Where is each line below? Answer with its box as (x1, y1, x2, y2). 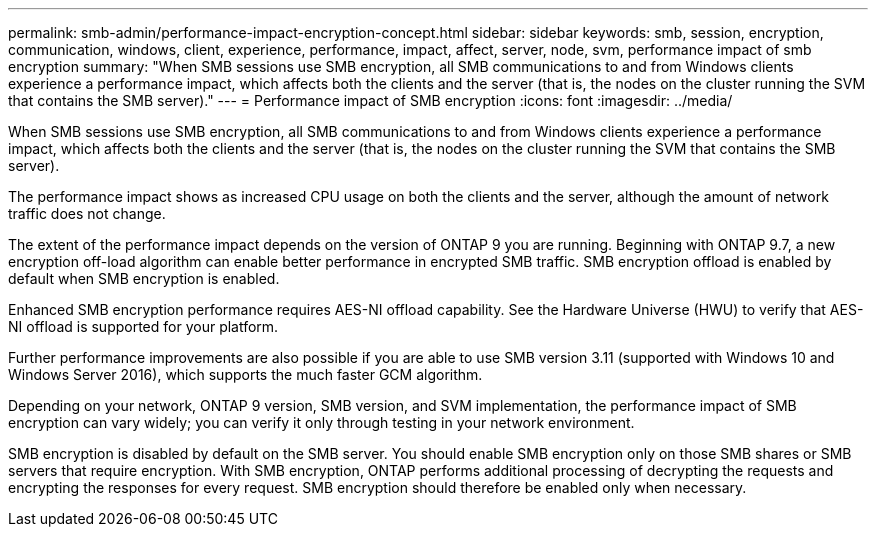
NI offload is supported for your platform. (8, 318, 279, 335)
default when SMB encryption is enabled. (8, 270, 280, 287)
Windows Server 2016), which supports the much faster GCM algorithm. (8, 366, 483, 383)
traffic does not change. (8, 205, 166, 222)
